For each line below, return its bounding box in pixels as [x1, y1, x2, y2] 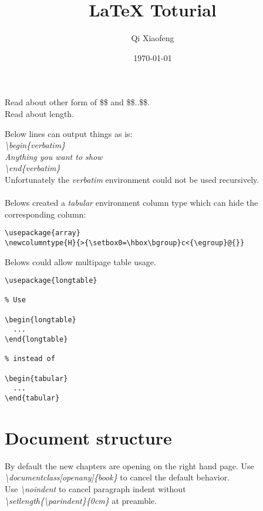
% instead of [5, 355, 55, 363]
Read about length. [5, 107, 75, 119]
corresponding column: [5, 208, 86, 220]
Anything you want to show [5, 150, 103, 162]
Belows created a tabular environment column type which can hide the [5, 196, 258, 209]
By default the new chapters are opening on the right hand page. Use [5, 459, 254, 472]
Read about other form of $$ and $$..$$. [5, 96, 150, 108]
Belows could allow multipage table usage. [5, 255, 156, 268]
